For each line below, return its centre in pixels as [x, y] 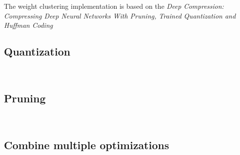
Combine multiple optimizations [87, 145]
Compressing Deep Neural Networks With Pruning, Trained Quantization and [120, 15]
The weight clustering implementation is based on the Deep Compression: [114, 6]
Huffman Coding [29, 25]
